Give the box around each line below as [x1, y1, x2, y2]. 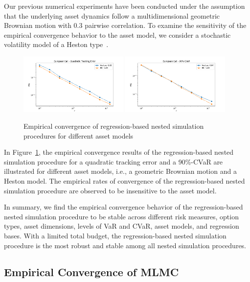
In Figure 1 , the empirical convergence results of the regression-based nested [4, 147, 234, 157]
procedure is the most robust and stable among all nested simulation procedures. [4, 240, 247, 250]
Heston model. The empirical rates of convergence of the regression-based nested [4, 176, 245, 186]
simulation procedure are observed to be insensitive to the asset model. [4, 185, 217, 195]
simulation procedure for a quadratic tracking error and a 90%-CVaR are [4, 156, 223, 166]
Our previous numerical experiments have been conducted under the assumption [4, 1, 245, 11]
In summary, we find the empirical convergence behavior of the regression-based [4, 202, 243, 212]
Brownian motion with [4, 20, 71, 30]
